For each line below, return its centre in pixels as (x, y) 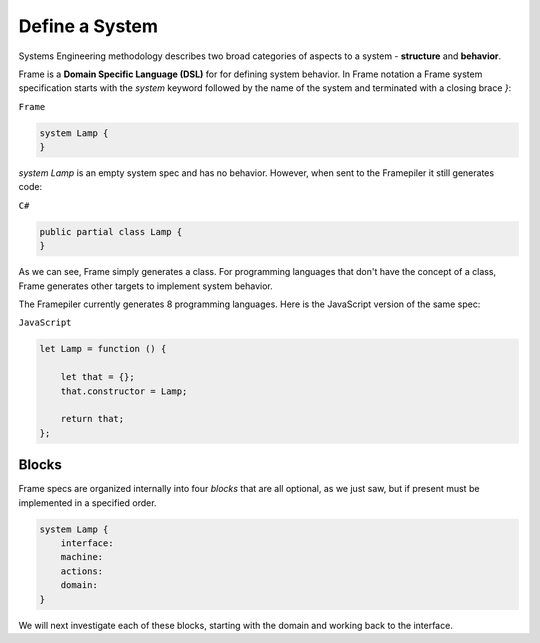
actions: (82, 571)
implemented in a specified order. (87, 502)
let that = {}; (97, 377)
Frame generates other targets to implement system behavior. (146, 286)
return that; (92, 419)
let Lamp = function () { (103, 349)
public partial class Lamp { (111, 231)
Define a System (88, 26)
